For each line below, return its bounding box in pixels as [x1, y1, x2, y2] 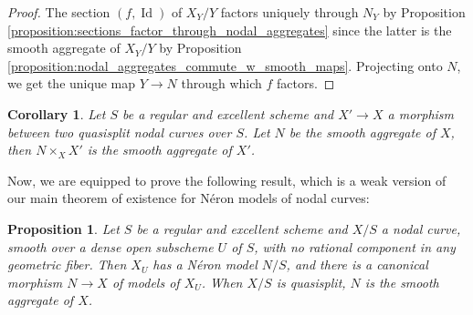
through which [181, 74, 262, 93]
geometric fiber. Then [7, 255, 127, 274]
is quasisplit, [276, 272, 346, 291]
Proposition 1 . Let [7, 218, 120, 238]
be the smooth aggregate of [289, 122, 436, 141]
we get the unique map [7, 74, 135, 93]
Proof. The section [7, 3, 110, 21]
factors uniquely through [220, 3, 359, 21]
